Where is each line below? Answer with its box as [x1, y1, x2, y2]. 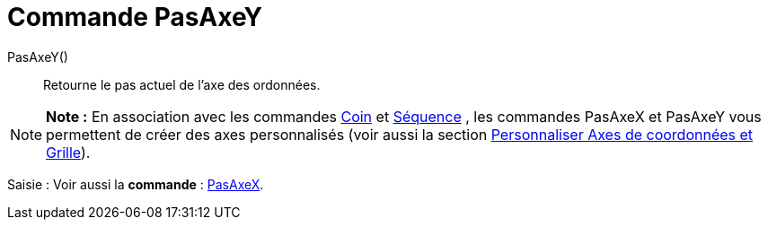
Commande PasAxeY [7, 2, 262, 32]
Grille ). [46, 143, 91, 162]
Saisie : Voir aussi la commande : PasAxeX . [7, 176, 264, 192]
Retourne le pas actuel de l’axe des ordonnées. [43, 76, 321, 92]
